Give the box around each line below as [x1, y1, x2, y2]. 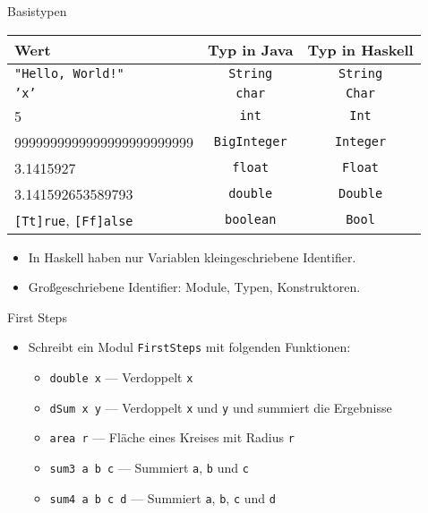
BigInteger [213, 134, 287, 150]
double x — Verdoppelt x [49, 368, 193, 387]
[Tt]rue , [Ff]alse [14, 209, 133, 230]
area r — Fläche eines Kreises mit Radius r [49, 428, 295, 447]
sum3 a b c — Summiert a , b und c [49, 458, 249, 476]
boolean [225, 212, 277, 227]
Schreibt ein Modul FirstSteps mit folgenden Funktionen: [28, 338, 351, 356]
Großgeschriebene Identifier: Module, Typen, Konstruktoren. [28, 278, 361, 296]
